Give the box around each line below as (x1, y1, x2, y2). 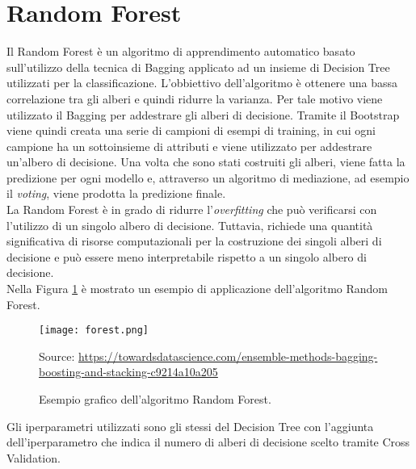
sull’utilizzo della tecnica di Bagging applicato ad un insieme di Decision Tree (6, 58, 390, 75)
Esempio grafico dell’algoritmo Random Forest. (39, 391, 271, 408)
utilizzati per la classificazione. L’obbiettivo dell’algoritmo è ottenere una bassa (6, 74, 398, 91)
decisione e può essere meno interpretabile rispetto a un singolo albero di (6, 248, 367, 265)
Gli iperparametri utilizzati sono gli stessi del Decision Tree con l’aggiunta (6, 417, 374, 434)
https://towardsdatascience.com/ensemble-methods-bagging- (78, 347, 378, 364)
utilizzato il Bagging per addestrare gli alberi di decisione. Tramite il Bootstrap (6, 106, 400, 123)
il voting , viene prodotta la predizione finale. (6, 185, 226, 202)
